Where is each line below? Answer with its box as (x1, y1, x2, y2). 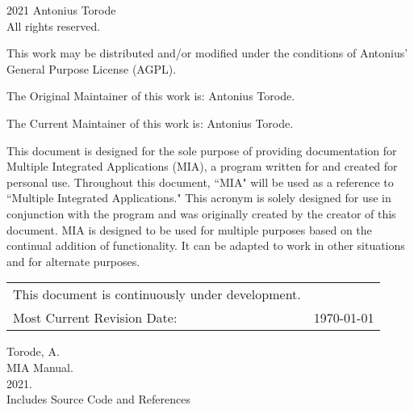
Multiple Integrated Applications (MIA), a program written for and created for (6, 158, 398, 175)
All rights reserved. (6, 17, 101, 34)
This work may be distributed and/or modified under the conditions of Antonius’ (6, 44, 408, 61)
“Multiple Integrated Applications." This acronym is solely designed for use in (6, 189, 391, 206)
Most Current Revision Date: (13, 308, 178, 328)
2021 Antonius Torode (6, 2, 116, 18)
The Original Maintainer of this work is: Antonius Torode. (6, 87, 295, 104)
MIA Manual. (6, 358, 73, 375)
